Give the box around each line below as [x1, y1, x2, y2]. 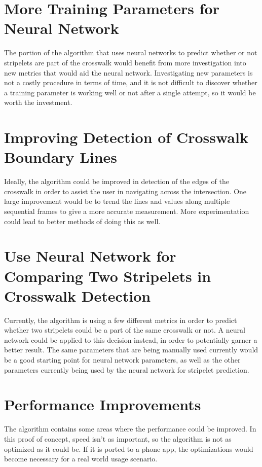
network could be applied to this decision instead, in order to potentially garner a [4, 334, 257, 345]
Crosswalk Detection [4, 285, 151, 306]
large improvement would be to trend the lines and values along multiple [4, 196, 230, 206]
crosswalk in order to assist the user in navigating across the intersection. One [4, 186, 247, 196]
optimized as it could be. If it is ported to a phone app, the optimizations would [4, 443, 253, 454]
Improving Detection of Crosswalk [4, 127, 248, 148]
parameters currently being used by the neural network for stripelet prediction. [4, 364, 249, 375]
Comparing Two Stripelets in [4, 265, 211, 286]
